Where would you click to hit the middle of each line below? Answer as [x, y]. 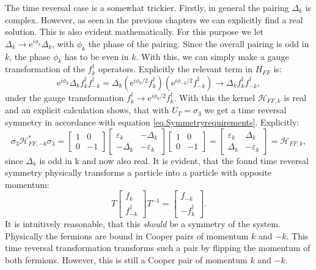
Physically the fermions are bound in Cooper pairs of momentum [127, 235]
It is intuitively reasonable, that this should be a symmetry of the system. [143, 224]
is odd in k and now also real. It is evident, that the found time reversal [174, 160]
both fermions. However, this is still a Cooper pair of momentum [126, 259]
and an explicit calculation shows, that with [87, 110]
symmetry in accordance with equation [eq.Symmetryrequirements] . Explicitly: [152, 122]
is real [295, 97]
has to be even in [97, 56]
